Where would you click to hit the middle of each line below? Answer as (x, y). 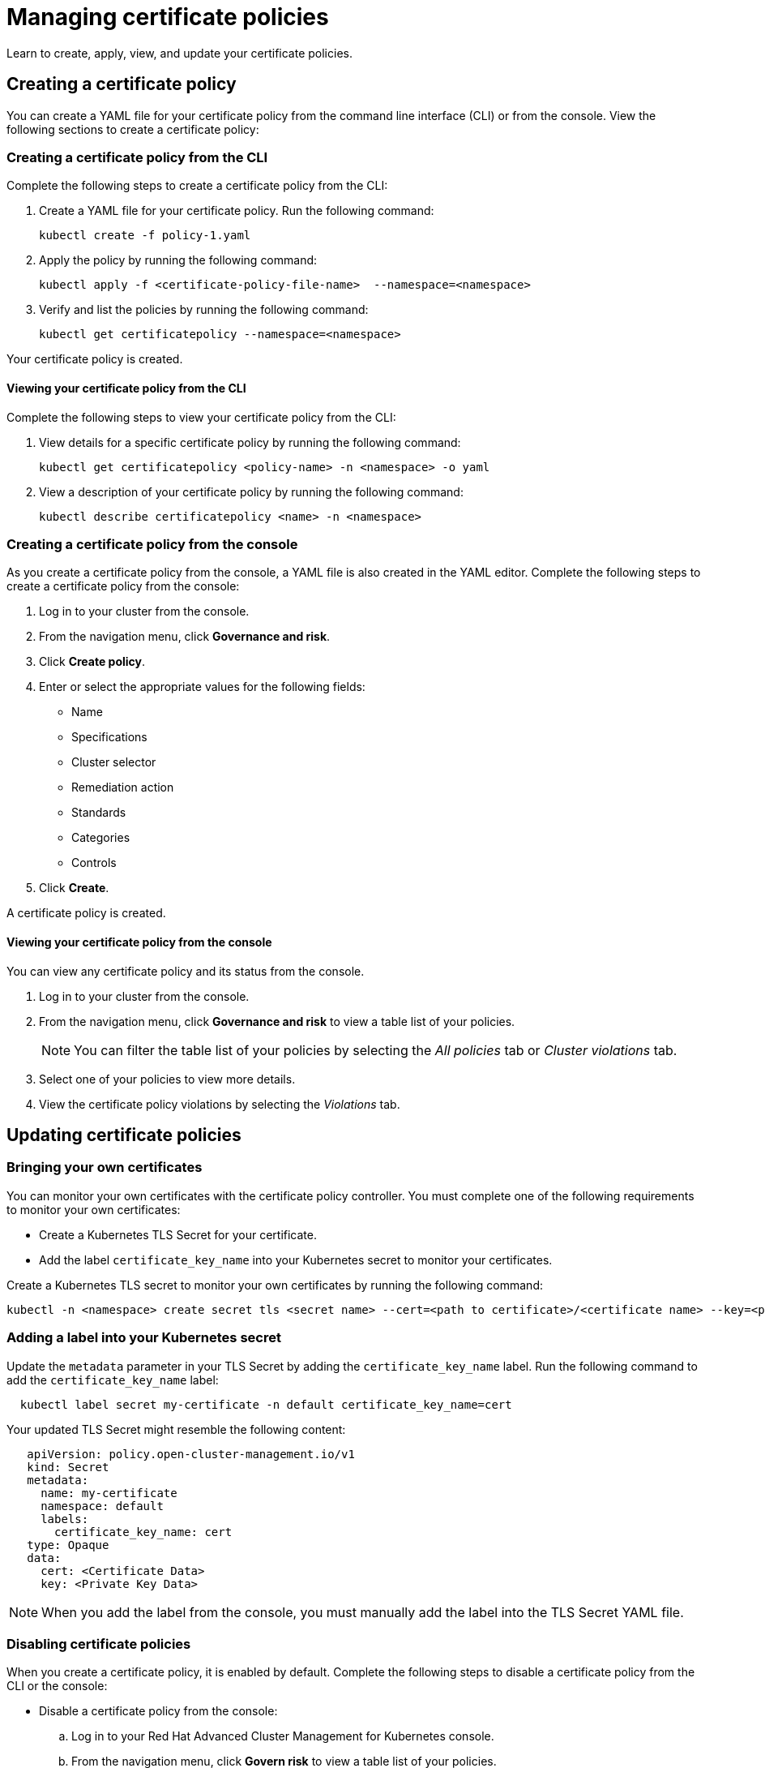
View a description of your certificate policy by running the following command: (251, 491)
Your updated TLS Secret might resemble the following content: (176, 1429)
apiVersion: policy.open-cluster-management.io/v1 (191, 1454)
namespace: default (102, 1506)
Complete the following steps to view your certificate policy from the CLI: (201, 417)
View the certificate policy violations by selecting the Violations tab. (220, 1104)
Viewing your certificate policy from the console (139, 942)
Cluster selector (114, 762)
